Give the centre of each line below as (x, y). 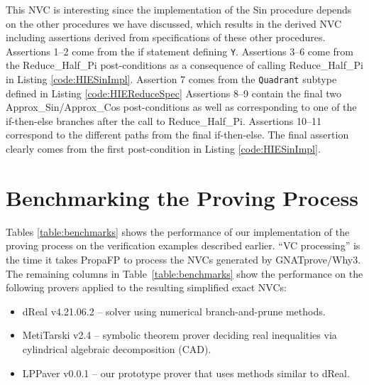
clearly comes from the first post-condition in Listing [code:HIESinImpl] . (163, 149)
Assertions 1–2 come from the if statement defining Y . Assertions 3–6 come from (180, 51)
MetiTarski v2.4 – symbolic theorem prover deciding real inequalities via (180, 335)
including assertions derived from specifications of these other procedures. (166, 37)
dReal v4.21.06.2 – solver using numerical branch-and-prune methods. (174, 311)
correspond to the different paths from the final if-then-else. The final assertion (177, 135)
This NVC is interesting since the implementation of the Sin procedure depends (179, 9)
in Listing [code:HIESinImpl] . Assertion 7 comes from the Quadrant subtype (171, 79)
